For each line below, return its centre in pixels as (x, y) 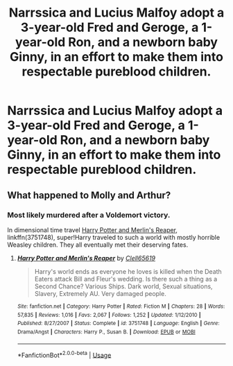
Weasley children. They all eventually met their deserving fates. (98, 245)
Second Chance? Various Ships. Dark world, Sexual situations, (123, 286)
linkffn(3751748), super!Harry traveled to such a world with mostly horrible (114, 237)
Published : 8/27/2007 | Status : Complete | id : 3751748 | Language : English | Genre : (118, 324)
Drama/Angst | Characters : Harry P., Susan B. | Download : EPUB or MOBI (106, 332)
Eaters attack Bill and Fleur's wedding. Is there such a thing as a (126, 279)
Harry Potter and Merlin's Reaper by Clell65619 (86, 258)
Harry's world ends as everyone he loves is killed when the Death (128, 271)
